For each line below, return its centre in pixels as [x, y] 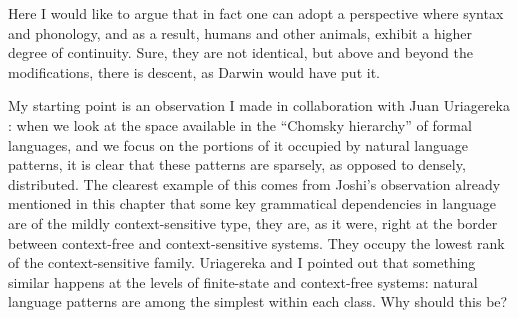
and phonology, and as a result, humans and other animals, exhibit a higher [240, 32]
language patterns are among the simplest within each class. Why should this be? [258, 301]
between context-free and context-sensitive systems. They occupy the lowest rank [256, 242]
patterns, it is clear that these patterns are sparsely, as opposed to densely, [237, 164]
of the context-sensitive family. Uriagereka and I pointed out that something [242, 262]
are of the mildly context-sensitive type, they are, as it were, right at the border [253, 222]
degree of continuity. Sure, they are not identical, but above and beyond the [240, 52]
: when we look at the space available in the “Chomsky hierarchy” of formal [240, 124]
